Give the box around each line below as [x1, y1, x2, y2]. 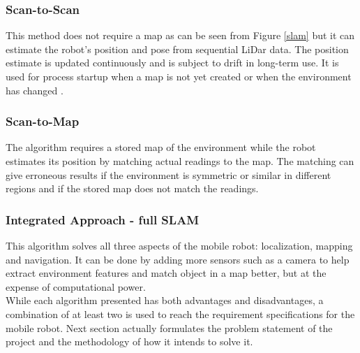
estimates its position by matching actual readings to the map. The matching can [6, 154, 354, 168]
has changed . [6, 82, 63, 97]
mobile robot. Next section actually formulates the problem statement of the [6, 320, 333, 335]
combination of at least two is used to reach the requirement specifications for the [6, 306, 355, 321]
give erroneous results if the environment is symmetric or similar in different [6, 167, 331, 182]
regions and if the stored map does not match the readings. [6, 181, 259, 196]
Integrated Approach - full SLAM [6, 210, 200, 228]
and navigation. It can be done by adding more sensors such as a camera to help [6, 252, 350, 266]
